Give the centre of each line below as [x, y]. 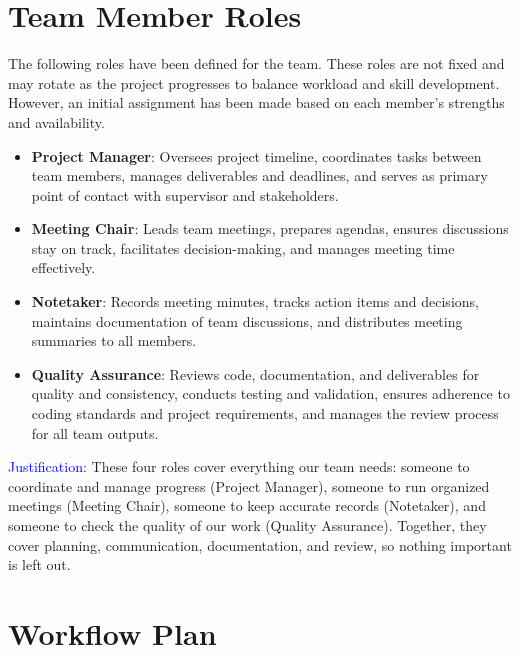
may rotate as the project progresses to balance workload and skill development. [254, 82]
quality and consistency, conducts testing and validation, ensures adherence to [270, 393]
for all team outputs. [95, 432]
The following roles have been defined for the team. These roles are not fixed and [256, 63]
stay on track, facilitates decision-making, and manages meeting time [243, 247]
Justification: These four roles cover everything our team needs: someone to [239, 466]
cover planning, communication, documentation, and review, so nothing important [260, 544]
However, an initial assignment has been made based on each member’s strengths [256, 102]
